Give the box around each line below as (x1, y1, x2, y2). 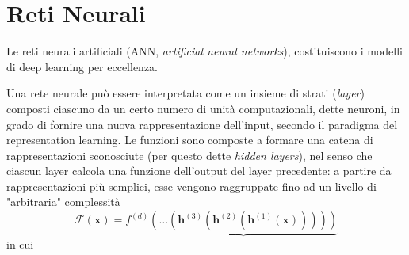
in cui (6, 236, 34, 253)
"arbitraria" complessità (6, 193, 120, 210)
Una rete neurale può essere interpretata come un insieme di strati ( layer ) (6, 85, 365, 101)
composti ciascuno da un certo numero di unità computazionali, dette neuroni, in (6, 100, 400, 116)
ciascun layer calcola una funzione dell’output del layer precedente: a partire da (6, 162, 392, 179)
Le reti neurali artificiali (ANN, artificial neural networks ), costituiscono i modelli (6, 43, 403, 59)
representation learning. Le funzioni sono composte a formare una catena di (6, 131, 373, 148)
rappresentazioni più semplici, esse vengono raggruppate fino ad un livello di (6, 177, 377, 194)
